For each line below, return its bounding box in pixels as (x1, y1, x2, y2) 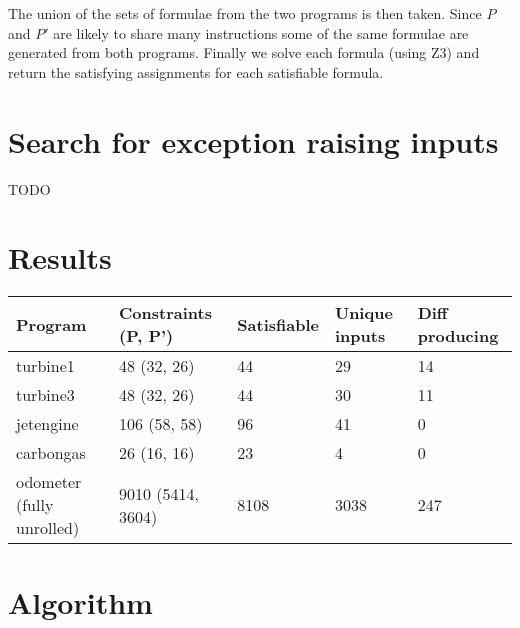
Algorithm (8, 582, 153, 623)
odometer (16, 470, 82, 494)
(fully (16, 493, 54, 517)
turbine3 (16, 383, 75, 407)
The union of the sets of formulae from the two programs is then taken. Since (8, 3, 482, 23)
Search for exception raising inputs (8, 120, 499, 161)
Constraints (119, 301, 212, 325)
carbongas (16, 441, 86, 465)
